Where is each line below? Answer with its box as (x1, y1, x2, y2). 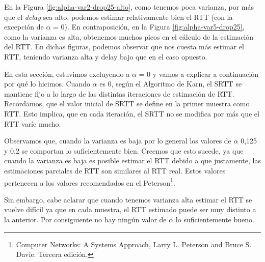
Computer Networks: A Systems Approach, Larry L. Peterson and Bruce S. (16, 239, 252, 249)
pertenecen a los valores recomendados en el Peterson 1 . (4, 176, 175, 188)
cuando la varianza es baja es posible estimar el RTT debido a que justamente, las (4, 155, 261, 166)
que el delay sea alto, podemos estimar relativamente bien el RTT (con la (4, 11, 233, 22)
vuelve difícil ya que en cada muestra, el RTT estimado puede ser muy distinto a (4, 204, 256, 215)
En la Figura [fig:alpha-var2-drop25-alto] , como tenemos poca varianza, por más (4, 2, 254, 12)
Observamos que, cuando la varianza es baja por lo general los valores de (4, 135, 231, 146)
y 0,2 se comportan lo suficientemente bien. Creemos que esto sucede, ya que (4, 145, 244, 156)
